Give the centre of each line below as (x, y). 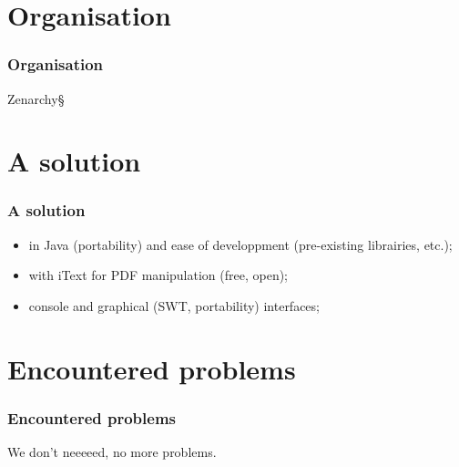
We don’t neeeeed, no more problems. (112, 452)
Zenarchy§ (36, 98)
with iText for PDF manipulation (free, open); (158, 275)
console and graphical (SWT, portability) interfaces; (174, 305)
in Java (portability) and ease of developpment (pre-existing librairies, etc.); (240, 244)
